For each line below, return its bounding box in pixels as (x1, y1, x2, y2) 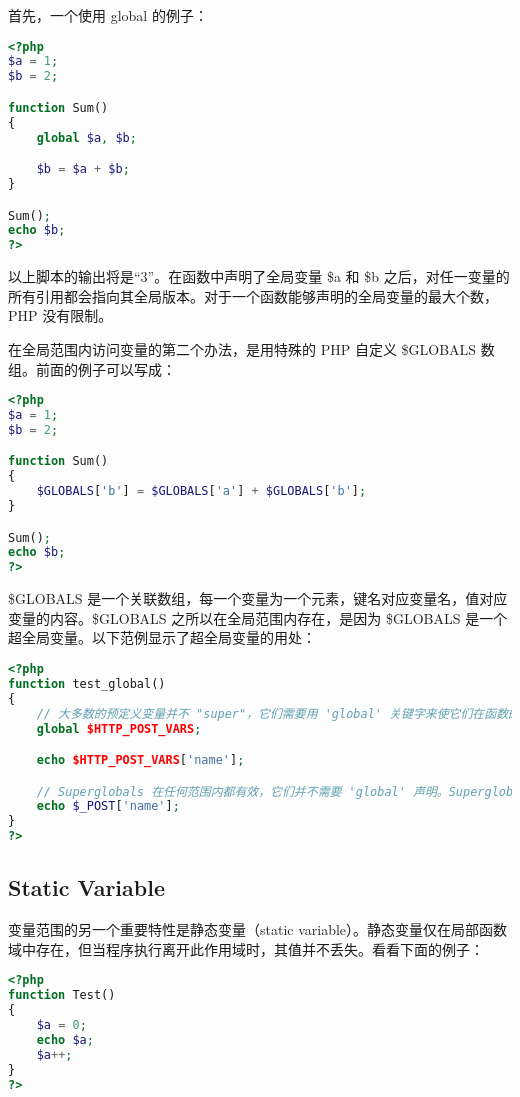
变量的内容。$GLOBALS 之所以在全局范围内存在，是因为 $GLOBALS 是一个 (8, 607, 508, 628)
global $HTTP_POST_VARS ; (36, 721, 202, 736)
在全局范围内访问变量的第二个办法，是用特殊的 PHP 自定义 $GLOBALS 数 (8, 338, 495, 359)
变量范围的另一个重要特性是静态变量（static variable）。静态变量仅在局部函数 (8, 919, 508, 940)
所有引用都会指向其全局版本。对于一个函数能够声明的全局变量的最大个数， (8, 285, 498, 306)
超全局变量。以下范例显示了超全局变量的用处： (8, 627, 316, 648)
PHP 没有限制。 (8, 305, 113, 326)
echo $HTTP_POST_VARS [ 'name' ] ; (36, 753, 245, 768)
